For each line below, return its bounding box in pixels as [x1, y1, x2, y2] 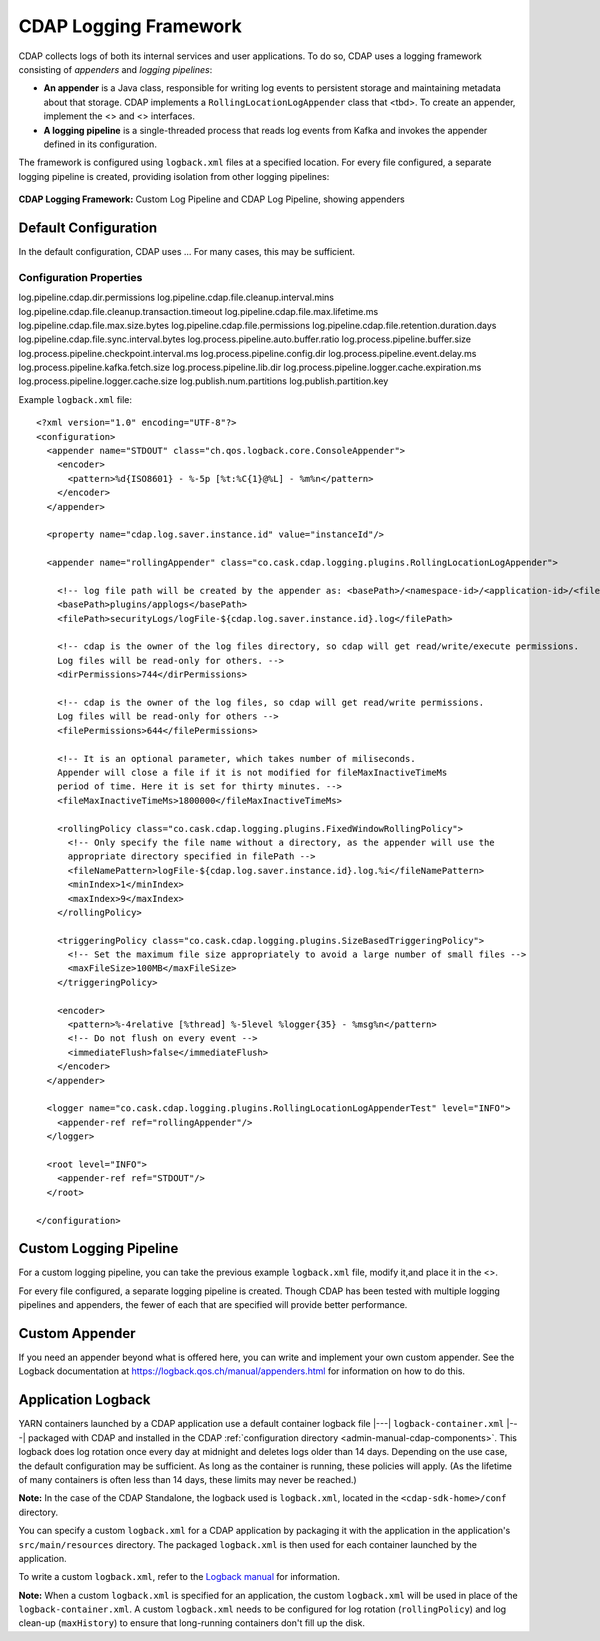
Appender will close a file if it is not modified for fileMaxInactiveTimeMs [56, 767, 448, 778]
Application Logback [18, 1391, 151, 1409]
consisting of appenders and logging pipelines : [18, 63, 213, 75]
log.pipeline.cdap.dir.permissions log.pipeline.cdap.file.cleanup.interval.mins [18, 291, 335, 304]
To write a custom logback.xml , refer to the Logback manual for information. [18, 1571, 340, 1583]
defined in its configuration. [43, 138, 157, 150]
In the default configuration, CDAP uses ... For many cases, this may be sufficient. [18, 245, 355, 257]
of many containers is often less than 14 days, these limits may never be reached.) [18, 1473, 357, 1485]
